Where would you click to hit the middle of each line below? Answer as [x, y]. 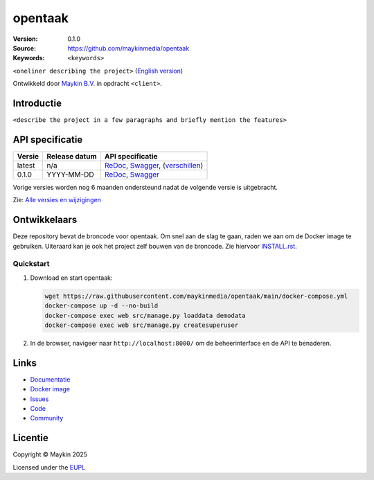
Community [47, 418]
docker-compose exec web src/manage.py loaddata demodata [145, 315]
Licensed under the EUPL [49, 467]
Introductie [37, 103]
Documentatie [50, 379]
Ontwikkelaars [45, 220]
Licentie [30, 438]
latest [26, 165]
